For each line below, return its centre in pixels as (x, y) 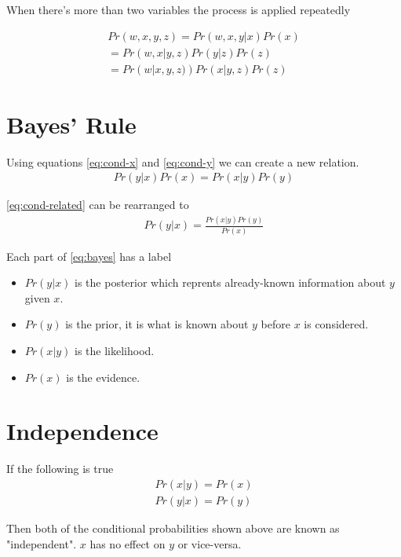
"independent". (42, 543)
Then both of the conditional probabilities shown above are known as (173, 528)
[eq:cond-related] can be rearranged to (98, 205)
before (275, 324)
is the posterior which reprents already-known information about (230, 282)
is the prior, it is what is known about (157, 324)
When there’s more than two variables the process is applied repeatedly (179, 9)
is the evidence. (103, 377)
